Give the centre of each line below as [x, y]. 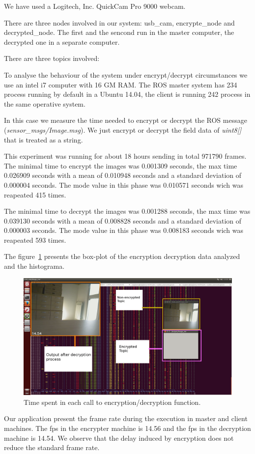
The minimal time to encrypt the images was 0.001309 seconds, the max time [121, 165]
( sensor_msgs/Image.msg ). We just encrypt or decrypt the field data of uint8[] [123, 129]
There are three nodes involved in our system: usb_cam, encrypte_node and [119, 22]
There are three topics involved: [52, 58]
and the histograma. [34, 266]
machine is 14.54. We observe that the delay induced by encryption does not [119, 438]
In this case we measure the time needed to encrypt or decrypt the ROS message [126, 120]
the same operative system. [45, 103]
